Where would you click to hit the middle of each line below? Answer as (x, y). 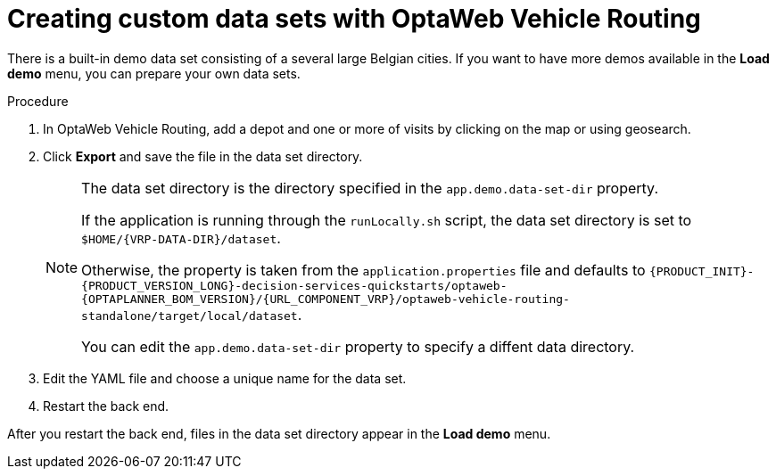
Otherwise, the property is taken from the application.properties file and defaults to (363, 270)
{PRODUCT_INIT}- (702, 271)
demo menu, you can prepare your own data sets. (154, 73)
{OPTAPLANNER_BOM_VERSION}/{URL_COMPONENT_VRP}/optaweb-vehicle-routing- (326, 299)
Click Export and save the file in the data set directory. (203, 156)
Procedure (38, 101)
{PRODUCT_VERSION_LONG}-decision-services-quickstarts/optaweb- (294, 285)
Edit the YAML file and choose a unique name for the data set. (225, 378)
